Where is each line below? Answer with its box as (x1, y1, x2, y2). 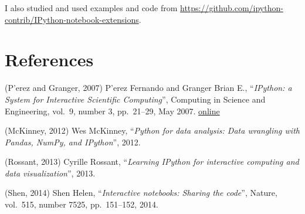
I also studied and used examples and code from (5, 2, 178, 13)
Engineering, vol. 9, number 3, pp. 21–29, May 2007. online (5, 104, 220, 117)
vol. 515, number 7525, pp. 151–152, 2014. (5, 198, 158, 210)
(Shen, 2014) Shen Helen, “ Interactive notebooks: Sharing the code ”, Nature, (5, 186, 277, 199)
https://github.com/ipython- (180, 2, 283, 13)
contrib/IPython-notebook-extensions (5, 13, 139, 25)
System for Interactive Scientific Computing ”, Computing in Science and (5, 93, 266, 105)
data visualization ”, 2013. (5, 167, 96, 179)
